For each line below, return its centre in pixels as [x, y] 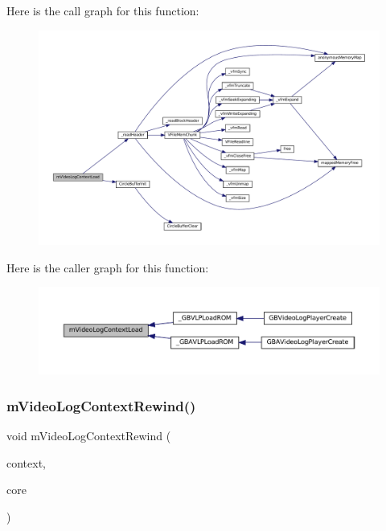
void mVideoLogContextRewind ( [89, 435]
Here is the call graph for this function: [103, 10]
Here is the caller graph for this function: [108, 267]
